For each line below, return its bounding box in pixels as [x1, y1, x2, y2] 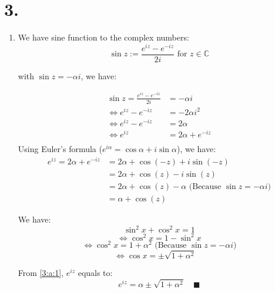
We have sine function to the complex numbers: [18, 31, 189, 43]
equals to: [78, 267, 113, 279]
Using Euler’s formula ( [18, 143, 102, 155]
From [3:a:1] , [18, 267, 64, 279]
